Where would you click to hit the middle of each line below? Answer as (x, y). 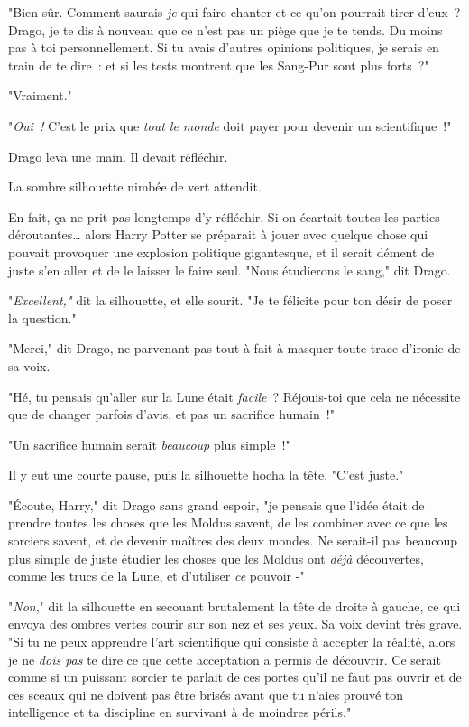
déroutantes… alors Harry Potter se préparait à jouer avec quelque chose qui (218, 234)
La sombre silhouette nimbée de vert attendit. (135, 186)
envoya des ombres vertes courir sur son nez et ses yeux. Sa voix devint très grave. (235, 624)
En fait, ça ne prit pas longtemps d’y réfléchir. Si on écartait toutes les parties (224, 216)
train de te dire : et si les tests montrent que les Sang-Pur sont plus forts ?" (219, 65)
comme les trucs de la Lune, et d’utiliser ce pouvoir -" (156, 576)
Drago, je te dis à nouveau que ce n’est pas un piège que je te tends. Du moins (225, 29)
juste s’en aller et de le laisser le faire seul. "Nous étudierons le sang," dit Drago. (230, 270)
